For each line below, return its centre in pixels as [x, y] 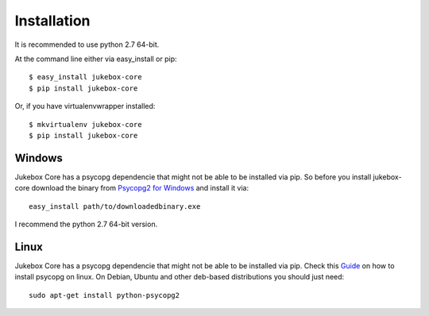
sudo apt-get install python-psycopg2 [104, 295]
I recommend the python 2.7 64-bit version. [86, 224]
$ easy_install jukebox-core [85, 77]
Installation [52, 21]
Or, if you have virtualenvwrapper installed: [85, 106]
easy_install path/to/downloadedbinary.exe [115, 206]
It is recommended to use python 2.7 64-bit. [87, 44]
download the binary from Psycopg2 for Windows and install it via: [140, 188]
